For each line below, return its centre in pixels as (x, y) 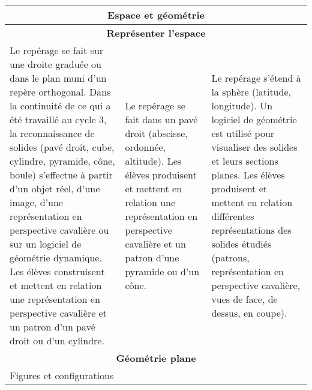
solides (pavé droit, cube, (62, 147)
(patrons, (230, 257)
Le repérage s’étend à (256, 78)
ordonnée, (145, 147)
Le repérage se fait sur (57, 50)
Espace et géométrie (156, 15)
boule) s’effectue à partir (61, 175)
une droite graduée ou (55, 64)
